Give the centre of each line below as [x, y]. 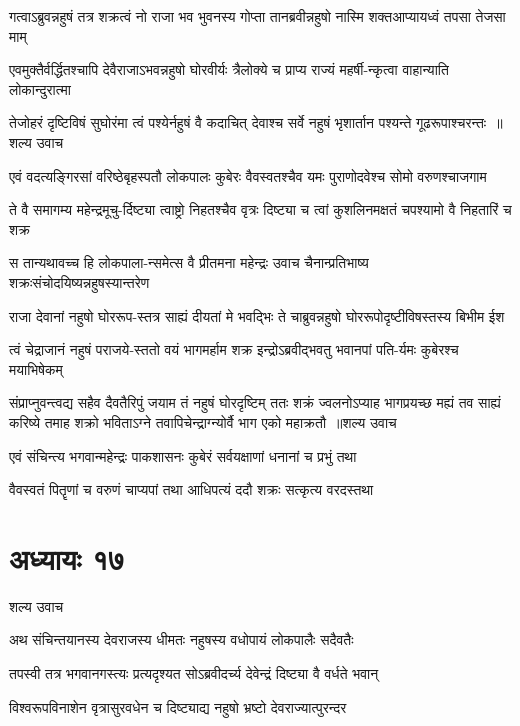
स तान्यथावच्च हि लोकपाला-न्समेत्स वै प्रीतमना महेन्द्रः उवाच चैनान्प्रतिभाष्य [189, 262]
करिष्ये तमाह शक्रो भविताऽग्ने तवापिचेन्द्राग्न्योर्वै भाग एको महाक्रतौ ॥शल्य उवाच [203, 421]
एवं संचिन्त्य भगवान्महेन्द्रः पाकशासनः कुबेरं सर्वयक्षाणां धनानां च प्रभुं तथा [183, 455]
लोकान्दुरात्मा [40, 88]
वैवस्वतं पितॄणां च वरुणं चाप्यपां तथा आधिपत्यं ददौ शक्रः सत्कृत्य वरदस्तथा [191, 489]
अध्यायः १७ [67, 557]
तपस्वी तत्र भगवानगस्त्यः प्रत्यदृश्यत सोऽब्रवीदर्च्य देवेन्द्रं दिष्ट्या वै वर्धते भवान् [194, 673]
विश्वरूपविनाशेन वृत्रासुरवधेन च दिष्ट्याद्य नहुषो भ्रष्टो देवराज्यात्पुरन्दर [178, 706]
